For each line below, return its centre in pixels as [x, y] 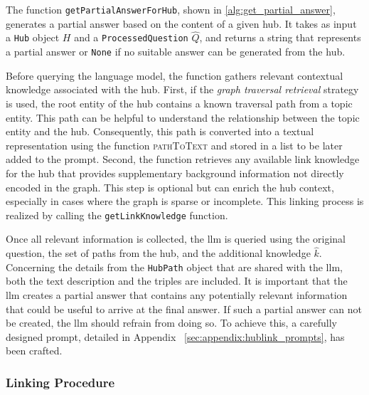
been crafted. [34, 351]
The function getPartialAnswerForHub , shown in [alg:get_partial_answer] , [171, 9]
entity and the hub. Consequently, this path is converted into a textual [160, 131]
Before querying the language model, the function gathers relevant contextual [175, 75]
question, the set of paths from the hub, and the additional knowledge [158, 253]
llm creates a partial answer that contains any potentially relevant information [177, 295]
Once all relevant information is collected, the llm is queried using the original [176, 239]
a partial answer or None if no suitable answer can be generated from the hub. [176, 52]
